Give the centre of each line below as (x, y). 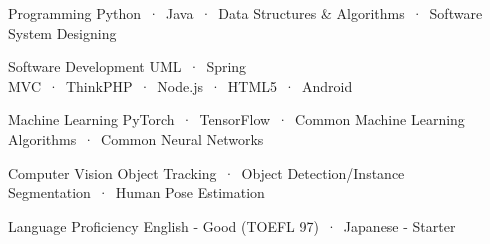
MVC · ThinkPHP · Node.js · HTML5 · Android (180, 85)
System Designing (62, 32)
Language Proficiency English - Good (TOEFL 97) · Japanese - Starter (232, 225)
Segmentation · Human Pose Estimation (136, 192)
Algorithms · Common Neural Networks (136, 138)
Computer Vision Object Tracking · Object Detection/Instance (206, 172)
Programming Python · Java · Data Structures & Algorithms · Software (245, 13)
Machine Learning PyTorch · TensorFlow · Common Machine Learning (236, 119)
